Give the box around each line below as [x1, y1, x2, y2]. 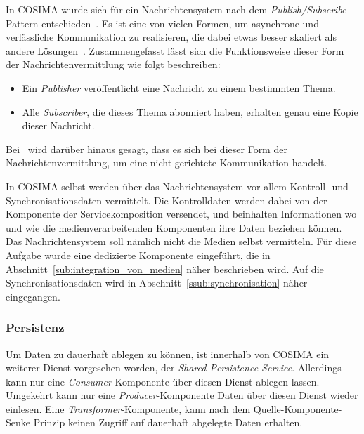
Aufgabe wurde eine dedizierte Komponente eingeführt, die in [6, 247, 271, 262]
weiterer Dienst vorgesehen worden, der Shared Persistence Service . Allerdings [6, 360, 342, 375]
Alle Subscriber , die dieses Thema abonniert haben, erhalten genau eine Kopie [22, 104, 358, 119]
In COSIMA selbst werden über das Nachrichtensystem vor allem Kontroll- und [6, 178, 349, 193]
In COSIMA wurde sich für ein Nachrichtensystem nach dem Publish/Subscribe [6, 2, 346, 16]
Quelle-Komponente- [253, 401, 342, 416]
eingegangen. [6, 289, 60, 303]
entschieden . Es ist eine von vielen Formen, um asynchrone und [41, 15, 319, 30]
